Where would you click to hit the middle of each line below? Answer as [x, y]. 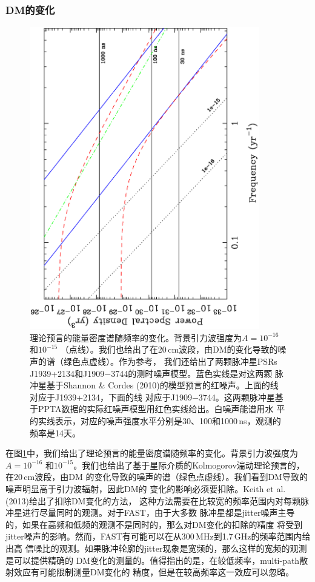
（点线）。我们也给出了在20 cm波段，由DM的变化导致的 [169, 349]
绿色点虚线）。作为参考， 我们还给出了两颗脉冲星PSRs [170, 361]
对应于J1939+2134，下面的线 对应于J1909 [111, 397]
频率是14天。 [55, 432]
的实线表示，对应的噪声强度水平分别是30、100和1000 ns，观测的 [155, 421]
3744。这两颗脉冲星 [237, 397]
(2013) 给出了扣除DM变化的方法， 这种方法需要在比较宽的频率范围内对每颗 [153, 500]
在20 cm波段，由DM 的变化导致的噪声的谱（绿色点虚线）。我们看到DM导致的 [157, 477]
